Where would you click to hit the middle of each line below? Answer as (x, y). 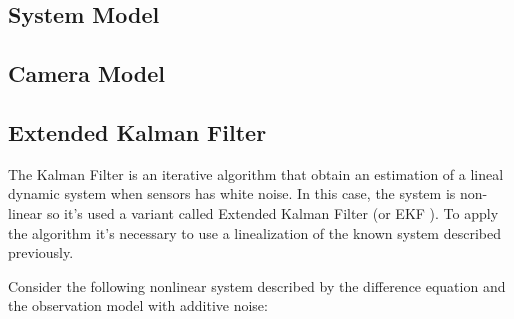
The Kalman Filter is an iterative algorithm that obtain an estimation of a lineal (256, 173)
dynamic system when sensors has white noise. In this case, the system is (232, 193)
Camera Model (86, 73)
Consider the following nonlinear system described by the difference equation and (257, 285)
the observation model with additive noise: (138, 305)
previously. (41, 252)
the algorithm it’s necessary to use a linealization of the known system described (254, 232)
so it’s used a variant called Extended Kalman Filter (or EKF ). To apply (272, 212)
